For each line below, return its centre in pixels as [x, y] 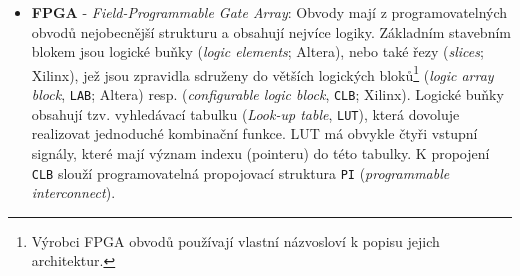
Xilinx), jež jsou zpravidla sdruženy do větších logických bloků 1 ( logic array [262, 73]
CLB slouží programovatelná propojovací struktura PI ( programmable [240, 172]
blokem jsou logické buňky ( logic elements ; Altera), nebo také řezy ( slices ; [257, 51]
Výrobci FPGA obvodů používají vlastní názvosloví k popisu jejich [235, 240]
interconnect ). [73, 192]
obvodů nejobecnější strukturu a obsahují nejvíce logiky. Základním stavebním [271, 31]
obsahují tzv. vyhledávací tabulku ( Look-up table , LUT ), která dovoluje [245, 113]
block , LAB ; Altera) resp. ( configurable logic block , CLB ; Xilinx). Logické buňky [267, 94]
